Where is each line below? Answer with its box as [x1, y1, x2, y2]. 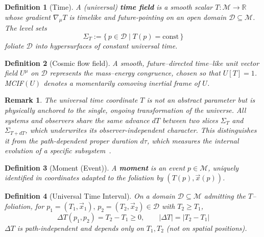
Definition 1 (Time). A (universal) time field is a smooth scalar [5, 2, 213, 12]
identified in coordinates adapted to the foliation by [5, 172, 163, 183]
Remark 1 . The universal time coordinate [5, 94, 138, 105]
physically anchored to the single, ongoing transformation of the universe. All [5, 104, 246, 115]
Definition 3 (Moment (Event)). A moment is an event [5, 162, 185, 173]
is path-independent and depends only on [17, 222, 144, 233]
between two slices [162, 114, 218, 125]
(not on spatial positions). [166, 222, 247, 233]
